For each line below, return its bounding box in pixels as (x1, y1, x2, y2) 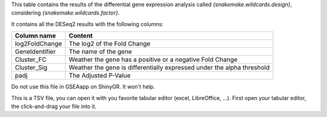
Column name (15, 32, 56, 40)
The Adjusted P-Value (68, 72, 131, 80)
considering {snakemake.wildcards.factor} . (11, 9, 120, 16)
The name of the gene (68, 47, 133, 56)
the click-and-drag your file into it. (11, 102, 97, 110)
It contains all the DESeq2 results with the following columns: (11, 20, 163, 27)
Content (68, 32, 93, 40)
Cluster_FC (15, 55, 47, 64)
